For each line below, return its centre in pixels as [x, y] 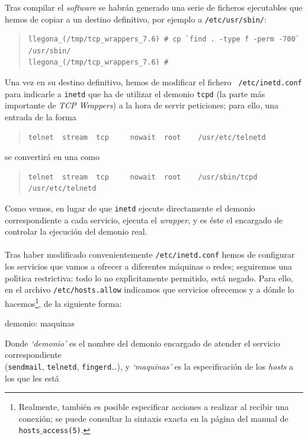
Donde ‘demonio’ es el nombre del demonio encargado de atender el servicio [142, 343]
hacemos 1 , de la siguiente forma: [63, 302]
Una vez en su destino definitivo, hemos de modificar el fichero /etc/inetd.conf [153, 82]
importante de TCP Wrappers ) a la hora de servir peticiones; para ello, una [142, 105]
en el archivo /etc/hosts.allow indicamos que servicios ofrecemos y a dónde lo [150, 289]
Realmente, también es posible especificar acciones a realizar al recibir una [154, 407]
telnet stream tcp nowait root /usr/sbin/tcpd [143, 177]
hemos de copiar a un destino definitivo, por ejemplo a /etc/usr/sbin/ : [136, 19]
